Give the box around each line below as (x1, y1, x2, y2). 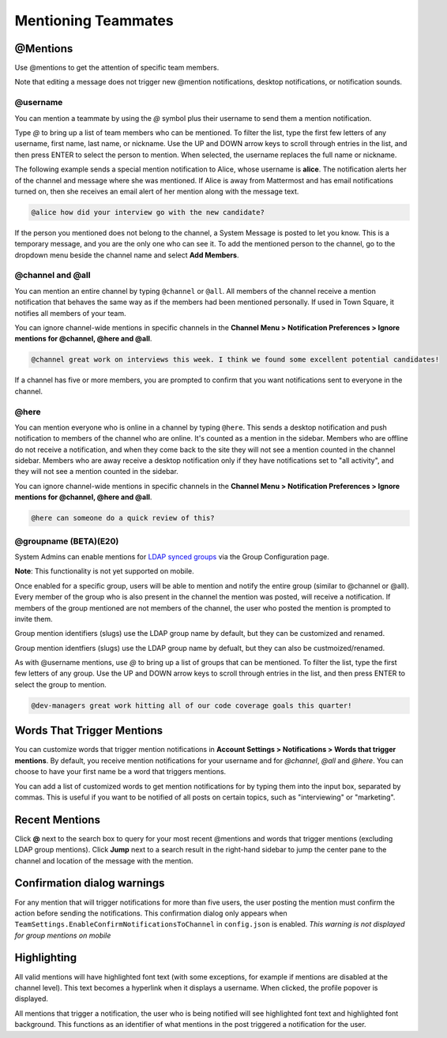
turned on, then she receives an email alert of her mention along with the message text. (14, 186, 299, 196)
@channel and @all (14, 269, 91, 280)
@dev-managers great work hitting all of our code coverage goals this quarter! (31, 701, 352, 710)
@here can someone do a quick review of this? (31, 513, 215, 523)
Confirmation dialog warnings (14, 877, 165, 890)
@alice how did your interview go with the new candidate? (31, 208, 265, 216)
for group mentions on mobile (14, 931, 111, 940)
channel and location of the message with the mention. (14, 856, 193, 865)
